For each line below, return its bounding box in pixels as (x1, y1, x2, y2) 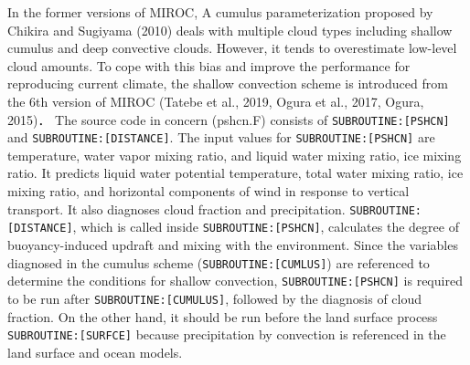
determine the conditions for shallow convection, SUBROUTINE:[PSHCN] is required (7, 271, 463, 290)
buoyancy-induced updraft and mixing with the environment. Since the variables (7, 235, 458, 254)
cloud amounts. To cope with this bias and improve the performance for (7, 56, 411, 75)
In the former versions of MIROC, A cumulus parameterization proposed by (7, 3, 433, 21)
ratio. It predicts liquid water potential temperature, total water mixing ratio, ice (7, 163, 464, 182)
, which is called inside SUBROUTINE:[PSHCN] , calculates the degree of (72, 217, 459, 236)
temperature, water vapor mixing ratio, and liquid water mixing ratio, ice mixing (7, 145, 462, 164)
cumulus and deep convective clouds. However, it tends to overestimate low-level (7, 38, 457, 57)
